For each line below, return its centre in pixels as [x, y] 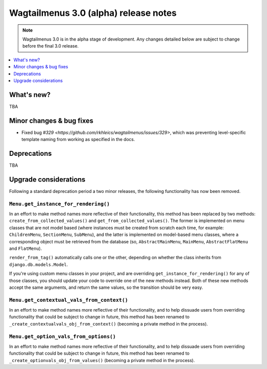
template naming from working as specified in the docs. [78, 139]
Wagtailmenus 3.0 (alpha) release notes [93, 13]
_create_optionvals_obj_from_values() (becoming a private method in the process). [102, 360]
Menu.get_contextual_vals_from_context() [69, 300]
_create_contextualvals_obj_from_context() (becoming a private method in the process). [109, 323]
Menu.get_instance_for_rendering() [60, 204]
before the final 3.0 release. [51, 46]
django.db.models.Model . [39, 264]
